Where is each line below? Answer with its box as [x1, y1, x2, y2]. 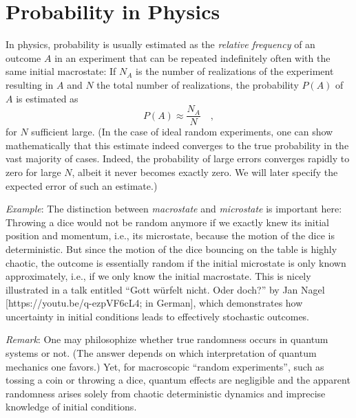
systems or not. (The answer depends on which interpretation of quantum [6, 346, 317, 360]
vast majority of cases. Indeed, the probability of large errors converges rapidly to [6, 151, 350, 166]
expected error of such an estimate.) [6, 178, 158, 192]
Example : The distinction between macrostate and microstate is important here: [6, 201, 342, 216]
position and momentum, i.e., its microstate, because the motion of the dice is [6, 228, 335, 243]
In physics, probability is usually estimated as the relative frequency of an [6, 37, 315, 52]
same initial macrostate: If [6, 64, 116, 78]
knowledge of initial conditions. [6, 399, 137, 414]
